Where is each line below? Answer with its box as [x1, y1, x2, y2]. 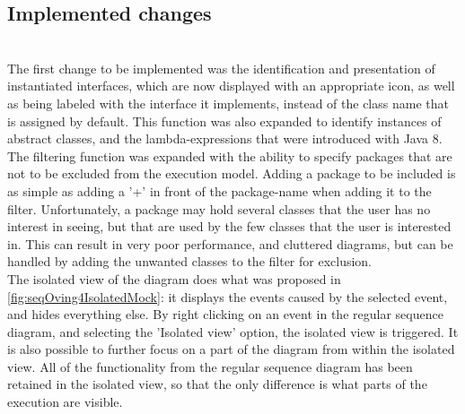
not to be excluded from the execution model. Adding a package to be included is [7, 164, 456, 183]
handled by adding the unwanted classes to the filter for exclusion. [7, 252, 373, 271]
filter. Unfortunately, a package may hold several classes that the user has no [7, 199, 431, 218]
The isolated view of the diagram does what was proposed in [7, 269, 341, 288]
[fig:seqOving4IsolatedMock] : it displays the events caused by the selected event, [7, 287, 448, 306]
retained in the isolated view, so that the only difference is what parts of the [7, 375, 427, 393]
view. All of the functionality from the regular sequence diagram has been [7, 357, 413, 375]
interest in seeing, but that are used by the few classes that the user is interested [7, 217, 452, 236]
